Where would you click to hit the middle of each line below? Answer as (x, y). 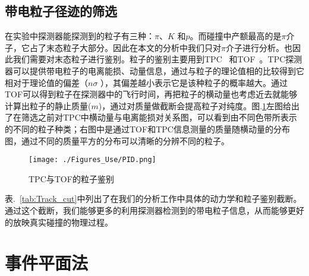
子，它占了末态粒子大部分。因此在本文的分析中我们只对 (113, 47)
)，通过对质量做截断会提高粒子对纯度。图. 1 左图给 (195, 105)
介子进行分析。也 (259, 47)
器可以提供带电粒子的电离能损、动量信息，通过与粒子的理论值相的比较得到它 (154, 70)
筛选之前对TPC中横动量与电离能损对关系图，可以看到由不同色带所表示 (159, 117)
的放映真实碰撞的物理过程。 (59, 222)
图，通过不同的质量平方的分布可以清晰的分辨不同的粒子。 (117, 140)
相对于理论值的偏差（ (46, 82)
